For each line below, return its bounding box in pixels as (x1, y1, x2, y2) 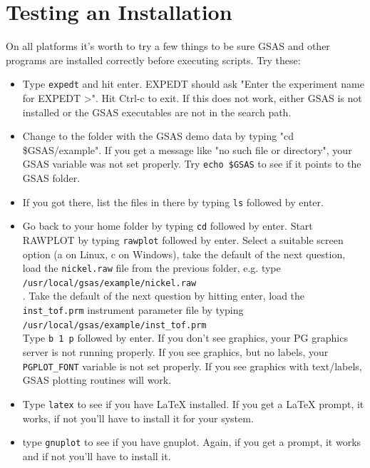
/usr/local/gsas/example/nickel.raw (22, 278, 197, 288)
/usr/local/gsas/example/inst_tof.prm (22, 320, 207, 330)
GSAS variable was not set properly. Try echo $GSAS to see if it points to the (22, 156, 361, 171)
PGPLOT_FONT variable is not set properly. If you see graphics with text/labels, (22, 358, 362, 373)
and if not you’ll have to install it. (22, 448, 171, 463)
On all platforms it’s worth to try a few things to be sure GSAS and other (6, 39, 330, 54)
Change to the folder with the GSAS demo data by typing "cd (22, 128, 294, 143)
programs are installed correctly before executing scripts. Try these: (6, 52, 301, 67)
